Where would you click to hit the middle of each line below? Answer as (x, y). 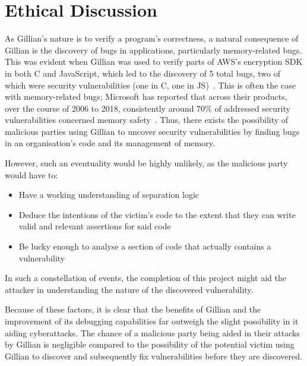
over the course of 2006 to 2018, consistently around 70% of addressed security (148, 108)
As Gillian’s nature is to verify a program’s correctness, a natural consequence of (152, 38)
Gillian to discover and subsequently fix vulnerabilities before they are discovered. (153, 356)
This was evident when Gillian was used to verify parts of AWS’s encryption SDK (154, 61)
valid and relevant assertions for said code (95, 226)
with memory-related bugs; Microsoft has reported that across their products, (146, 97)
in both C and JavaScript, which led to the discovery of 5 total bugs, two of (143, 73)
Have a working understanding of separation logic (109, 195)
